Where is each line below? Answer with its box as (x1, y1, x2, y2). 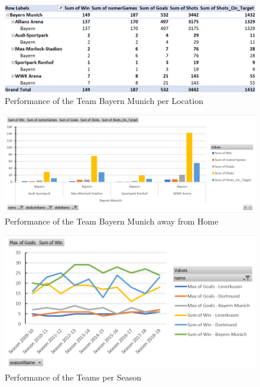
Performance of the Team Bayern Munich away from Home (5, 214, 219, 227)
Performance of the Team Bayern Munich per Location (5, 94, 203, 106)
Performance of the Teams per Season (5, 370, 142, 383)
